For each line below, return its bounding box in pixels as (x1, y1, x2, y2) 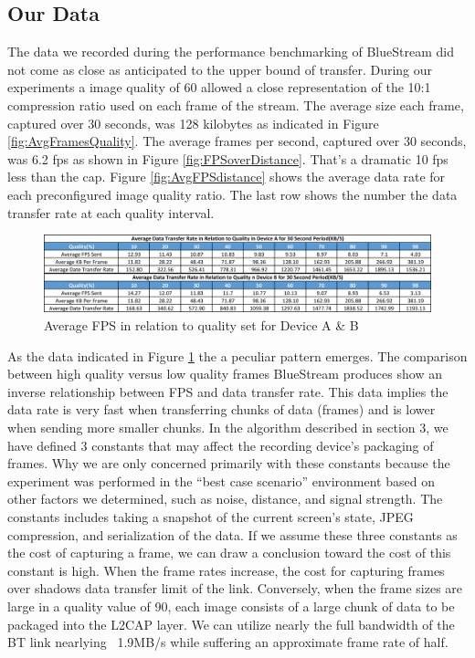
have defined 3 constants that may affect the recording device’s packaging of (7, 435, 434, 454)
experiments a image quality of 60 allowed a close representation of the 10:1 (7, 78, 431, 97)
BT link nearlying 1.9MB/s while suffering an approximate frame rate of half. (7, 632, 449, 652)
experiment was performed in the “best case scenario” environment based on (7, 471, 435, 490)
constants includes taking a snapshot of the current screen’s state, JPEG (7, 507, 414, 526)
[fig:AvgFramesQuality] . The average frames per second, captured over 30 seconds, (7, 131, 467, 151)
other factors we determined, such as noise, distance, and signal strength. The (7, 489, 443, 508)
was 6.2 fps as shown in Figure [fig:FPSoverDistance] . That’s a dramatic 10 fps (7, 149, 449, 168)
